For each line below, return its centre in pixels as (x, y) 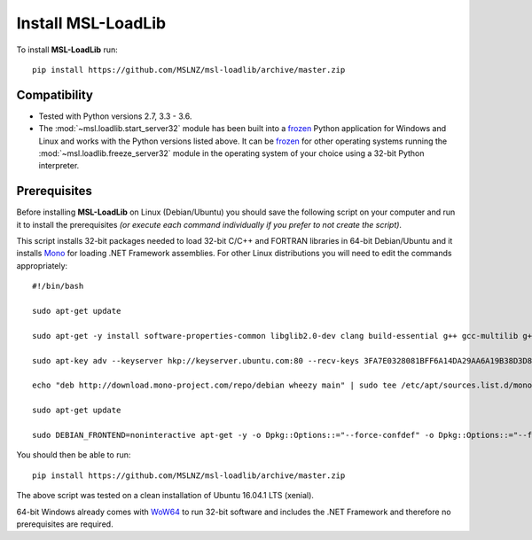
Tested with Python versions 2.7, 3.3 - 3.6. (115, 116)
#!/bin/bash (58, 286)
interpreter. (59, 166)
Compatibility (55, 94)
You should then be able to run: (74, 455)
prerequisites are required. (65, 524)
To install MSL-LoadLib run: (67, 50)
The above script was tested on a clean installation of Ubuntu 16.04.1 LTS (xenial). (165, 496)
